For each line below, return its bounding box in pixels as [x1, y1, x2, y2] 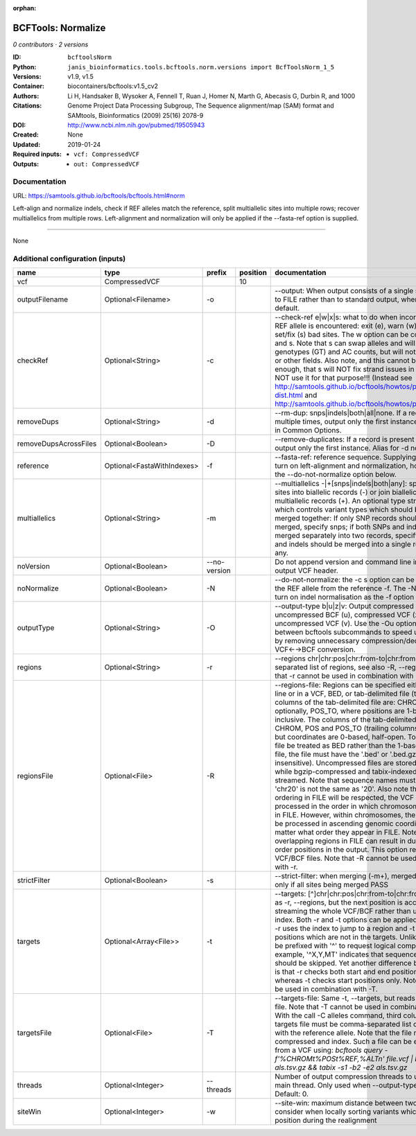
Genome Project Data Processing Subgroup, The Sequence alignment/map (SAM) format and [67, 101, 334, 110]
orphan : [12, 4, 37, 12]
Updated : [12, 140, 41, 148]
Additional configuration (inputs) [12, 254, 126, 263]
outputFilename [17, 295, 69, 304]
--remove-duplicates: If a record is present [275, 435, 415, 444]
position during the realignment [275, 1116, 377, 1126]
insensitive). [275, 758, 315, 768]
